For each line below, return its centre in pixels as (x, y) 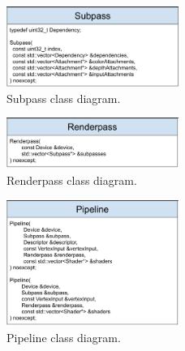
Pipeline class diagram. (64, 337)
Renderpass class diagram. (72, 180)
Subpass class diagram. (64, 98)
